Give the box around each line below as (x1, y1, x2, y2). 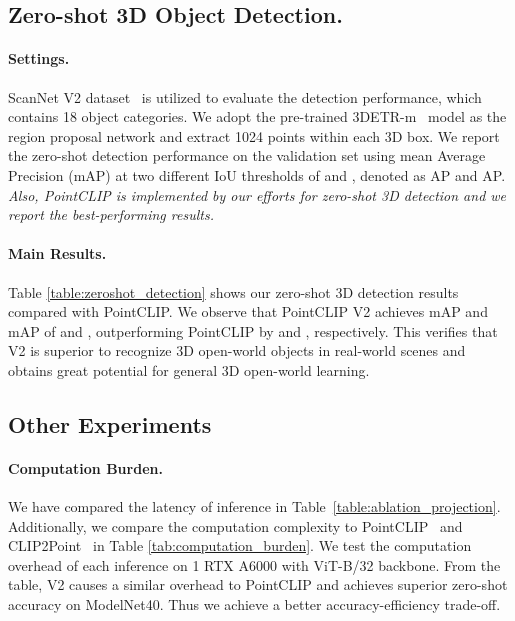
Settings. (8, 48, 70, 69)
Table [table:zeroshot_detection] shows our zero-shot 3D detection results (8, 281, 459, 302)
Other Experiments (8, 408, 212, 439)
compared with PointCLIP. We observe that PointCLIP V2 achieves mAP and (8, 301, 488, 322)
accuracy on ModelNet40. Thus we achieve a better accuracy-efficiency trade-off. (8, 594, 501, 615)
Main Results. (8, 243, 107, 264)
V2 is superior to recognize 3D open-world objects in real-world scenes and (8, 340, 466, 361)
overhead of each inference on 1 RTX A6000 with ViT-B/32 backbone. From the (8, 554, 501, 575)
